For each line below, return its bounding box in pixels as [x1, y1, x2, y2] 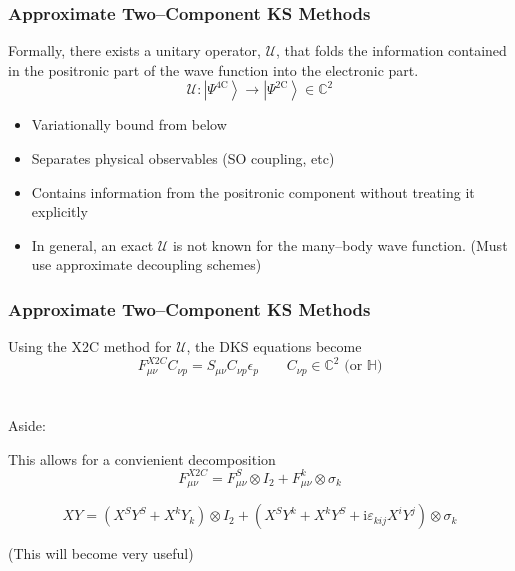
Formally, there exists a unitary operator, [8, 40, 261, 61]
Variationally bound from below [31, 114, 227, 135]
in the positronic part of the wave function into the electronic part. [8, 59, 419, 80]
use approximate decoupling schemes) [31, 254, 262, 275]
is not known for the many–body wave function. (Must [172, 234, 508, 255]
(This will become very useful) [8, 543, 194, 564]
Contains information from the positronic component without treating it [31, 181, 475, 202]
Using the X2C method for [8, 336, 172, 357]
